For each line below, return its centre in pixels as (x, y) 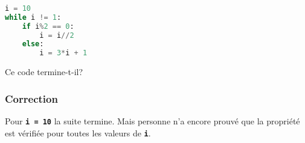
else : (33, 44)
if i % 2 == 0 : (48, 26)
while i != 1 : (33, 17)
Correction (31, 98)
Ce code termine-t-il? (44, 72)
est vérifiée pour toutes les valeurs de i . (78, 132)
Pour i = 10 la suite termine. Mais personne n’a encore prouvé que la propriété (152, 120)
